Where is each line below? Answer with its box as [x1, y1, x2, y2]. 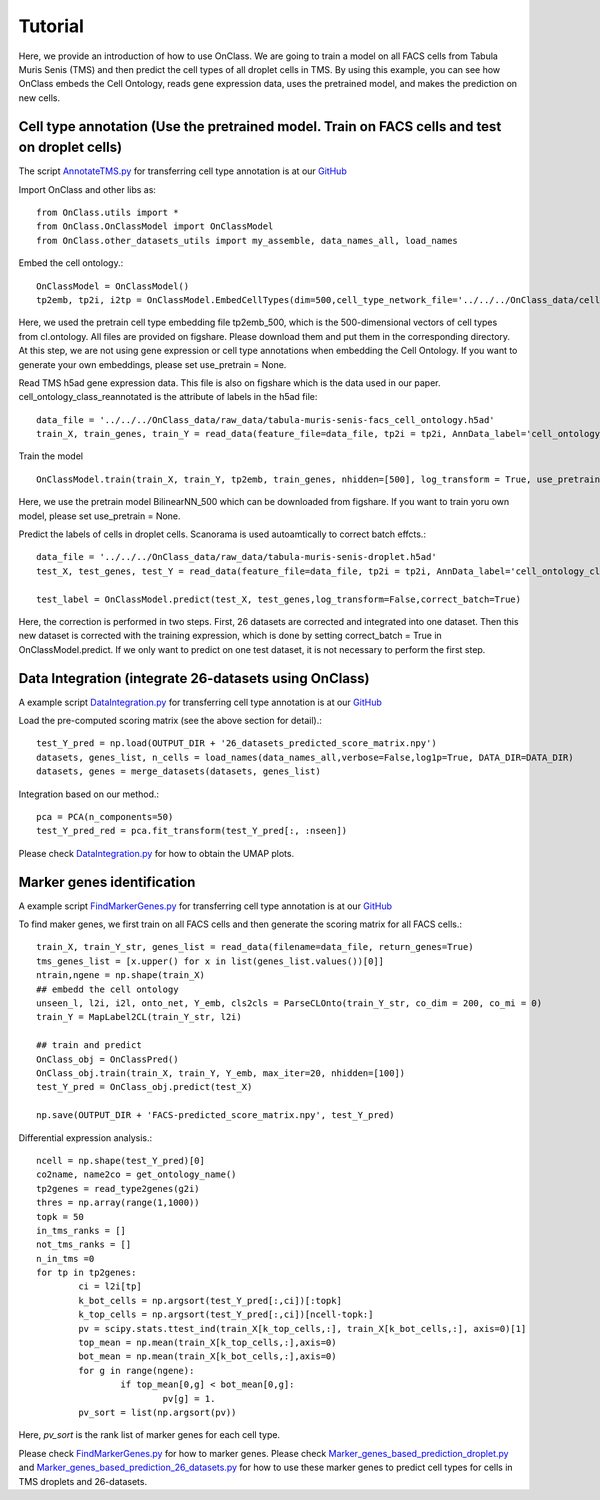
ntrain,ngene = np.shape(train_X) [36, 970, 205, 981]
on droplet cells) [18, 139, 123, 156]
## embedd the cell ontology [36, 983, 179, 995]
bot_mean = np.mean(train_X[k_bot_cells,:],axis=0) [78, 1351, 337, 1362]
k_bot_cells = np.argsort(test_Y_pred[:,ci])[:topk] [78, 1295, 342, 1306]
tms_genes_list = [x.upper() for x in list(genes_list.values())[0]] [36, 955, 385, 967]
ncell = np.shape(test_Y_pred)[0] [36, 1155, 205, 1166]
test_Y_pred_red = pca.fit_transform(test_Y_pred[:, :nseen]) [36, 825, 348, 837]
